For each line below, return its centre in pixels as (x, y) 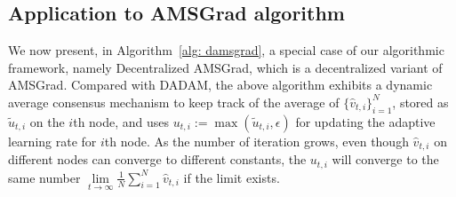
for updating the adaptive (365, 121)
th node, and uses (121, 121)
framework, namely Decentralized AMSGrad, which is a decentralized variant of (225, 67)
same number (44, 177)
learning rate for (52, 141)
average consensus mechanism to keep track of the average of (174, 102)
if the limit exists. (232, 177)
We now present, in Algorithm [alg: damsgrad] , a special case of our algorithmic (226, 50)
